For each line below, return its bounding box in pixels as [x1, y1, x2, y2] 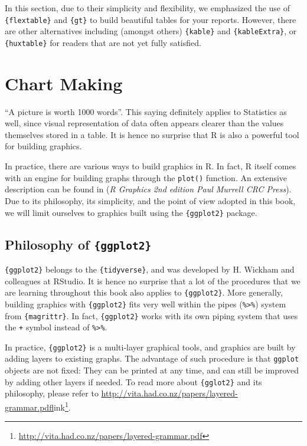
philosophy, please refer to [5, 387, 99, 399]
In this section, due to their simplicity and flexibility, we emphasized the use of [5, 2, 290, 14]
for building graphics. [5, 140, 82, 152]
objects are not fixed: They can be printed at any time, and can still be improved [5, 364, 299, 376]
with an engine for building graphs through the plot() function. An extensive [5, 171, 288, 183]
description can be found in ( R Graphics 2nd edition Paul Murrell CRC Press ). [5, 183, 292, 195]
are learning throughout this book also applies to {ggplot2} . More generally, [5, 286, 283, 299]
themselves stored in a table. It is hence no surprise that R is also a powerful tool [5, 128, 299, 140]
